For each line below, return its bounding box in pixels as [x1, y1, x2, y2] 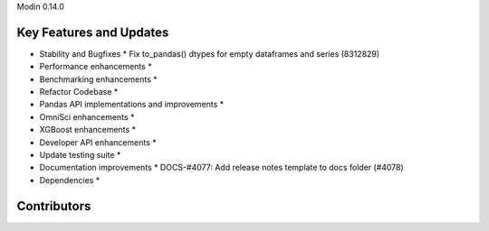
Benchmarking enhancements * [39, 73, 158, 85]
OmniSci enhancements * [39, 111, 135, 122]
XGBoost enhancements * [39, 125, 136, 135]
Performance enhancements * [39, 61, 153, 72]
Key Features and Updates [16, 24, 169, 40]
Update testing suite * [39, 150, 121, 161]
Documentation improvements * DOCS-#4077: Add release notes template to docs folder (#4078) [39, 162, 405, 173]
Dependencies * [39, 174, 101, 185]
